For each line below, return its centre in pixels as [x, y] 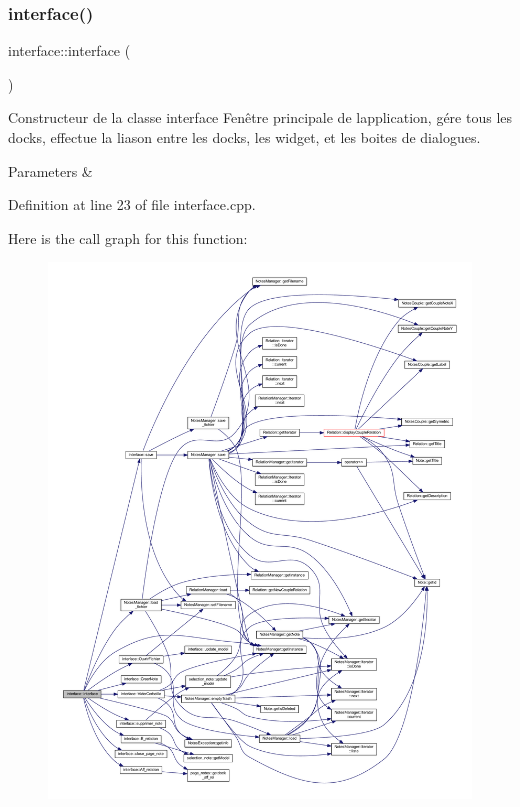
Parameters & [50, 170]
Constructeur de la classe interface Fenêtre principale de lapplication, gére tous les [260, 117]
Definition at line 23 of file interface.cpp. [132, 204]
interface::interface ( [69, 50]
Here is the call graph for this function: [128, 237]
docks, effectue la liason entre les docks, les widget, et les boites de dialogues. [244, 137]
